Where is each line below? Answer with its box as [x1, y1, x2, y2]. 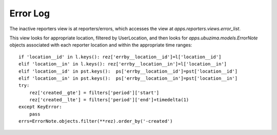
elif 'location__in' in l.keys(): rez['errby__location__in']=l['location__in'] [18, 61, 227, 67]
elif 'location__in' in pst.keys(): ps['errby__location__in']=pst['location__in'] [18, 75, 238, 81]
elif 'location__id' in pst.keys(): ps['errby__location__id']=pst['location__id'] [18, 68, 238, 74]
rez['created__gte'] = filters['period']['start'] [29, 89, 160, 96]
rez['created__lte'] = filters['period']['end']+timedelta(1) [29, 97, 189, 103]
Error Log [9, 8, 50, 19]
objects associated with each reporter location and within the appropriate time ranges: [9, 42, 192, 48]
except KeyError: [18, 104, 62, 110]
